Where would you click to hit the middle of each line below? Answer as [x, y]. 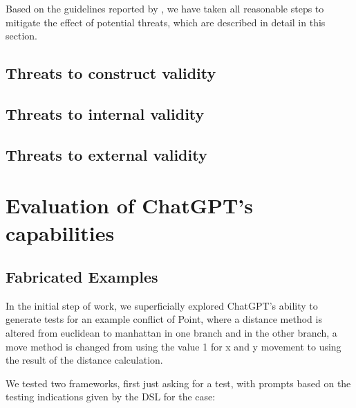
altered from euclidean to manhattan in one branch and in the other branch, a [171, 333]
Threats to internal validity [105, 113]
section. [21, 36]
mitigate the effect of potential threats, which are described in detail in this [166, 22]
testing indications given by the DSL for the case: [111, 397]
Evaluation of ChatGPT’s [130, 205]
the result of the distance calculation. [84, 360]
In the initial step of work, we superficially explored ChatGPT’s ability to [162, 305]
